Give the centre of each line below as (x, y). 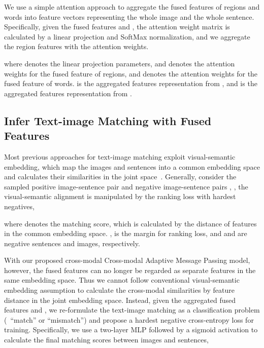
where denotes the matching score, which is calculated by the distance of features (130, 223)
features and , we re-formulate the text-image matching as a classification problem (132, 310)
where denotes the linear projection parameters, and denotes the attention (120, 63)
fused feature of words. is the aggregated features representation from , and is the (131, 83)
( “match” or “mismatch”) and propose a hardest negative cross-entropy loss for (129, 319)
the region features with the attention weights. (76, 46)
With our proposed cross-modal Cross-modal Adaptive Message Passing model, (127, 260)
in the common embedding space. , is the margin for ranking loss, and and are (126, 233)
